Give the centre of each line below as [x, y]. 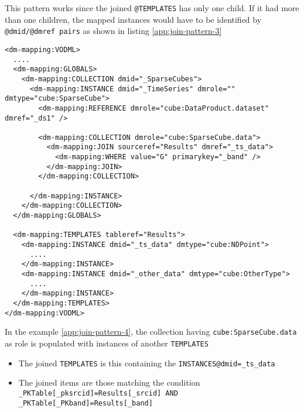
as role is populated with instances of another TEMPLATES [107, 343]
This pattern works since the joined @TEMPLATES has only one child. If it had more [152, 8]
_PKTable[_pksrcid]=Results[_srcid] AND [98, 393]
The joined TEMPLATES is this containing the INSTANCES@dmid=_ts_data [147, 363]
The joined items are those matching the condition [109, 382]
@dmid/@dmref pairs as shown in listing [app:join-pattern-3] [113, 31]
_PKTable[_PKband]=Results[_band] [86, 403]
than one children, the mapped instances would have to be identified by [133, 19]
